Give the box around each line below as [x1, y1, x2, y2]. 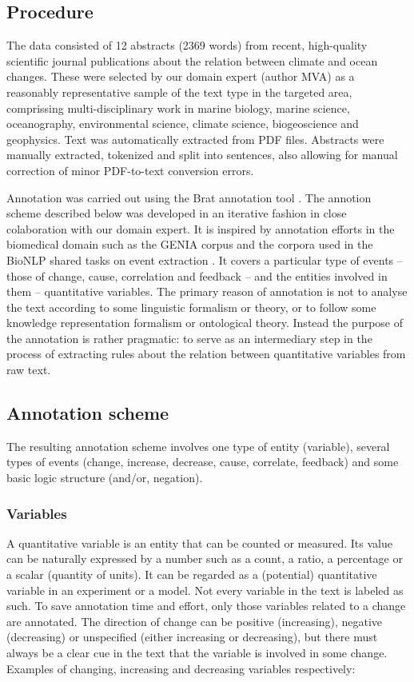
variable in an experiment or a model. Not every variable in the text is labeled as [6, 581, 404, 598]
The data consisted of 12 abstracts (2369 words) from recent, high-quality [6, 37, 368, 54]
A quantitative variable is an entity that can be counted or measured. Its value [6, 534, 392, 551]
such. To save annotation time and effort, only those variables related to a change [6, 597, 406, 614]
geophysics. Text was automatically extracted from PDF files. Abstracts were [6, 130, 384, 147]
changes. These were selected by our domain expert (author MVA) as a [6, 68, 355, 85]
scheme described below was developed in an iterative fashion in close [6, 205, 347, 221]
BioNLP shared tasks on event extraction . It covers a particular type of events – [6, 251, 403, 268]
